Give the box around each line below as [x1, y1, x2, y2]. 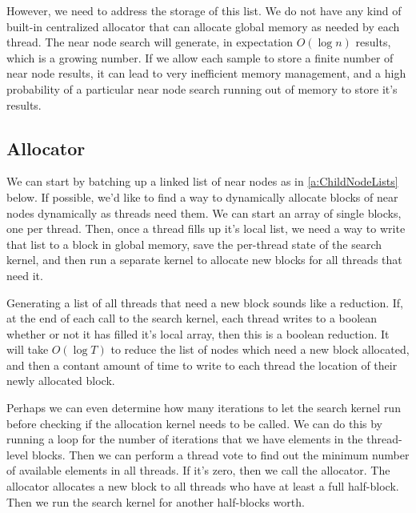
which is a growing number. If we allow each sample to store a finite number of [6, 49, 394, 66]
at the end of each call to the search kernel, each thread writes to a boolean [6, 310, 378, 327]
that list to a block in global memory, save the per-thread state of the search [6, 235, 382, 252]
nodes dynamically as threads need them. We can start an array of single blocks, [6, 204, 402, 221]
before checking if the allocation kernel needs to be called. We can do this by [6, 415, 382, 431]
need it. [6, 267, 43, 283]
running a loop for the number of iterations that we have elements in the [6, 431, 363, 447]
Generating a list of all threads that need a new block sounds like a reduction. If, [6, 294, 403, 311]
